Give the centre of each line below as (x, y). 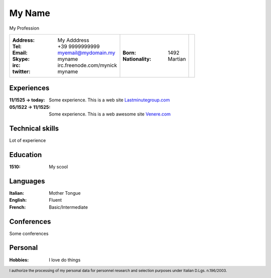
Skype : (21, 59)
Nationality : (137, 59)
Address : (24, 40)
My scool (58, 167)
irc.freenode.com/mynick (87, 65)
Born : (129, 53)
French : (18, 207)
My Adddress (74, 40)
